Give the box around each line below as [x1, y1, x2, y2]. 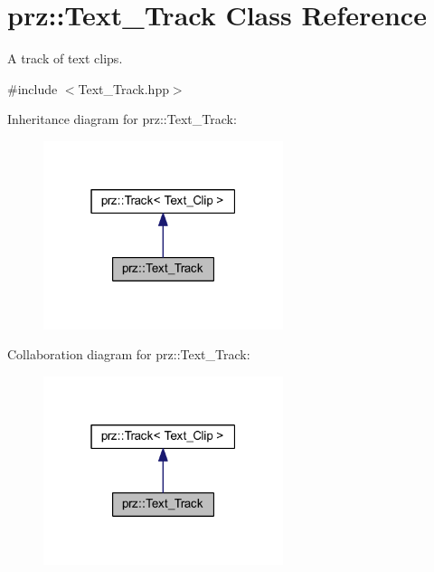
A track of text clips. [7, 49, 123, 68]
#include [7, 79, 58, 98]
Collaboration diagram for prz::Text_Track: [7, 345, 250, 364]
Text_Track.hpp [78, 79, 169, 98]
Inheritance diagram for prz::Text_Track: [7, 110, 237, 129]
